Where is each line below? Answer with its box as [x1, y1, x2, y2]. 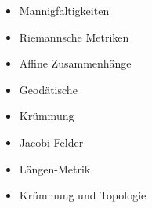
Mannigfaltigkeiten [19, 2, 110, 18]
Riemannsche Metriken [19, 28, 129, 45]
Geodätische [19, 81, 78, 97]
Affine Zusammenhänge [19, 55, 132, 71]
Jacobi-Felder [19, 133, 84, 150]
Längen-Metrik [19, 160, 91, 177]
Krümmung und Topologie [19, 187, 147, 203]
